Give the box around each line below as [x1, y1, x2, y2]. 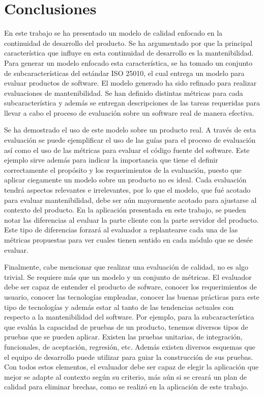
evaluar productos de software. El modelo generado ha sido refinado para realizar [4, 77, 257, 88]
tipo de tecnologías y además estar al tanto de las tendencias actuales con [4, 301, 234, 312]
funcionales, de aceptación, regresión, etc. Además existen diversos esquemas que [4, 341, 255, 352]
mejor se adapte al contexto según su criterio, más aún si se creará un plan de [4, 371, 247, 382]
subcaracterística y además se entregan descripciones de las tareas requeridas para [4, 97, 260, 108]
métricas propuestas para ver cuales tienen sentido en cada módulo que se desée [4, 234, 253, 245]
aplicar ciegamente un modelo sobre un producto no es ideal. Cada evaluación [4, 174, 247, 185]
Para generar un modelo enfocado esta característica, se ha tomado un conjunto [4, 57, 253, 68]
